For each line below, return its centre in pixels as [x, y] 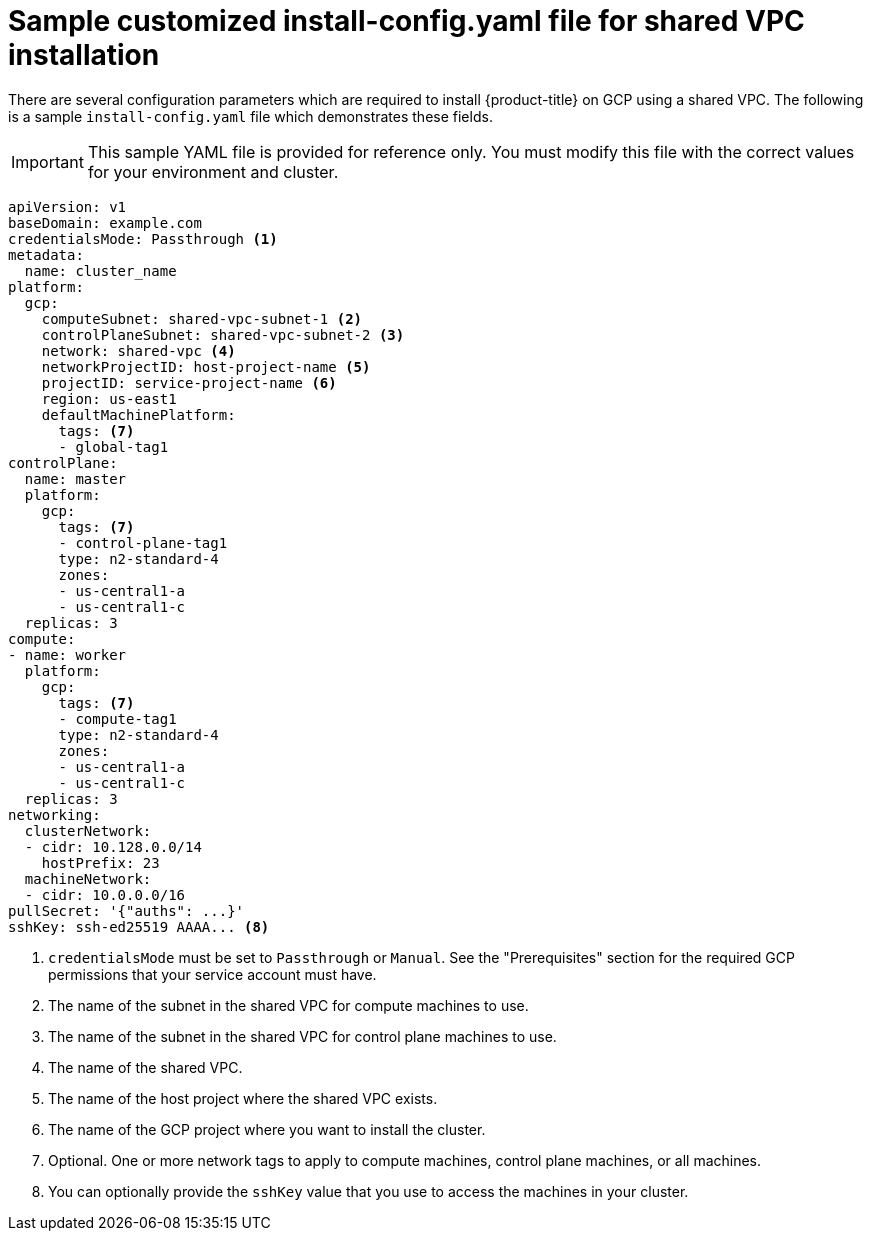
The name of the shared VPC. [145, 1067]
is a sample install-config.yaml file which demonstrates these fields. [250, 116]
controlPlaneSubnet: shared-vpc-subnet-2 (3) [223, 334]
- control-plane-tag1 [143, 542]
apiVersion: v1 [67, 206]
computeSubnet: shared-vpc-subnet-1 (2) [202, 318]
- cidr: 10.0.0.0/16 [105, 894]
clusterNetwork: [88, 830]
